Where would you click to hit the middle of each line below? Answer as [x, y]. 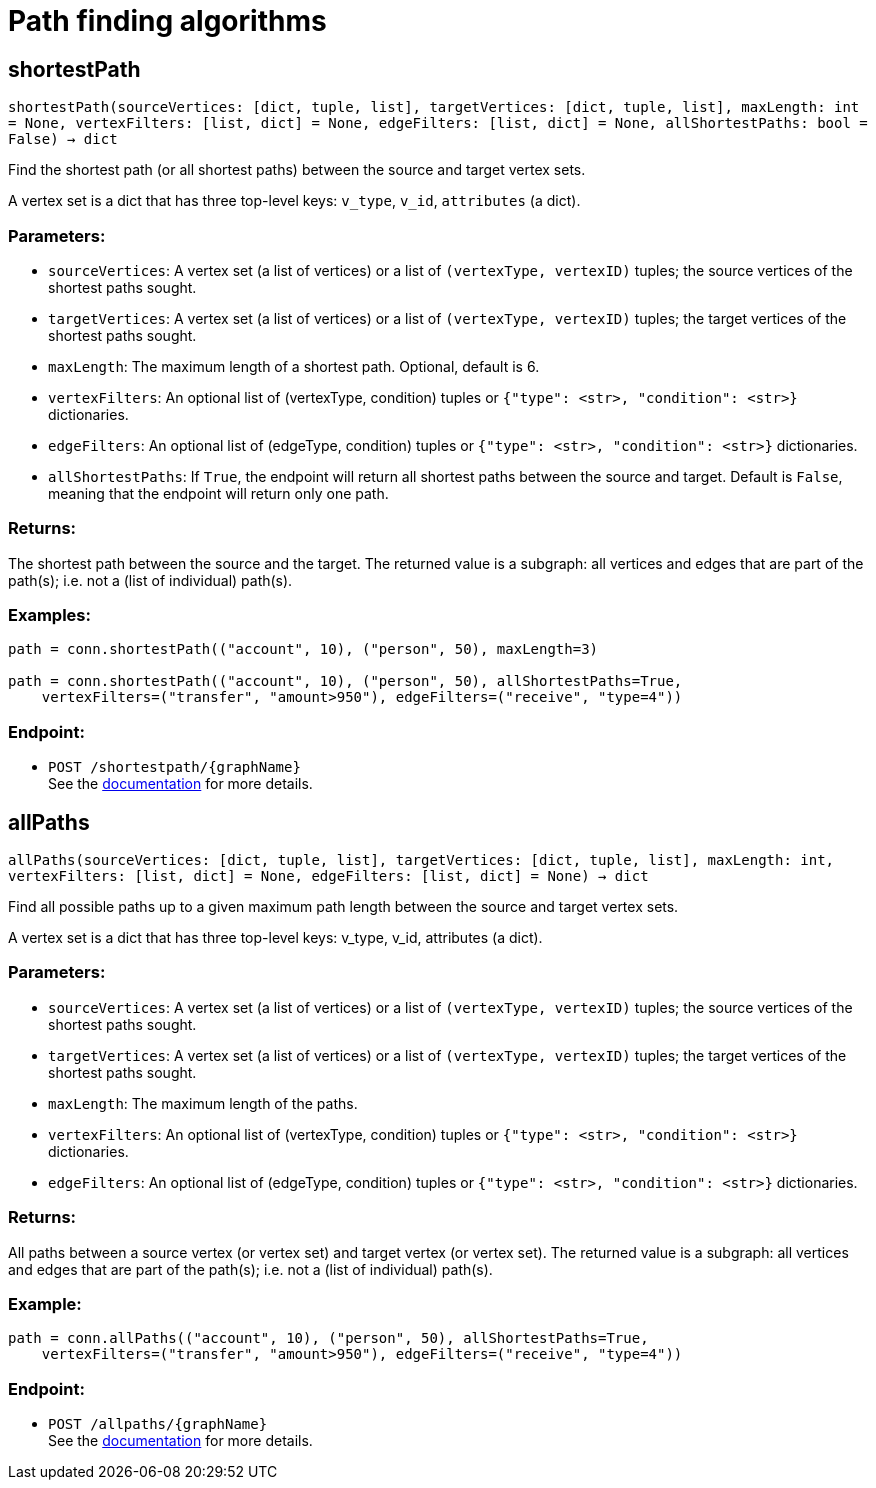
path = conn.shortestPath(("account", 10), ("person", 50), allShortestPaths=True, [345, 681]
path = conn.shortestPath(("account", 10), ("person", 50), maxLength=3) [303, 649]
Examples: [49, 615]
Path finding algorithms [167, 21]
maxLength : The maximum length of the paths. [203, 1103]
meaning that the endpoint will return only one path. [218, 493]
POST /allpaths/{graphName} [158, 1424]
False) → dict [63, 139]
